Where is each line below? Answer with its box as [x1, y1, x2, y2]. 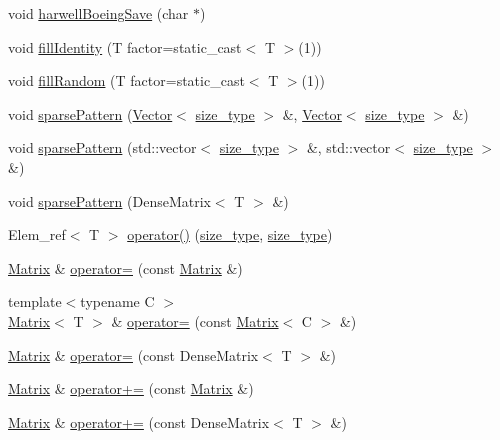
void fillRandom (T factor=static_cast [8, 70, 245, 91]
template [8, 291, 62, 312]
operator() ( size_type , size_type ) [127, 224, 333, 245]
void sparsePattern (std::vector [8, 137, 197, 158]
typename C [80, 291, 155, 312]
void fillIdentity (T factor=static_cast [8, 36, 242, 57]
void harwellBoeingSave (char [8, 3, 189, 23]
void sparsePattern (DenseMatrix [8, 190, 211, 211]
